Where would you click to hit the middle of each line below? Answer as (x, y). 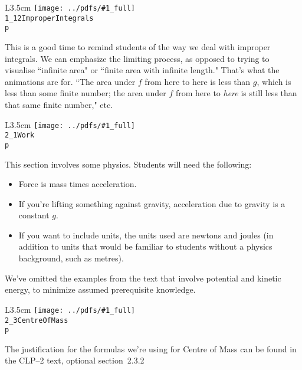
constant (34, 215)
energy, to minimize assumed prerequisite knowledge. (100, 289)
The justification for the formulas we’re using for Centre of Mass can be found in (151, 348)
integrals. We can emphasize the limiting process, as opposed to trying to (137, 58)
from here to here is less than (198, 81)
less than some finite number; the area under (86, 93)
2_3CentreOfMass (37, 320)
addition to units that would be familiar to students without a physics (145, 246)
